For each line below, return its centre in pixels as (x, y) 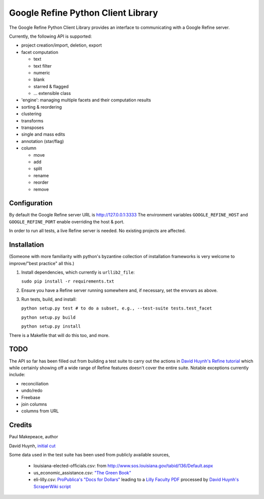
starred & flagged (51, 86)
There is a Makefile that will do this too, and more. (59, 335)
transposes (33, 128)
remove (41, 189)
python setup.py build (48, 317)
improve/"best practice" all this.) (42, 263)
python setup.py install (51, 326)
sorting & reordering (42, 107)
